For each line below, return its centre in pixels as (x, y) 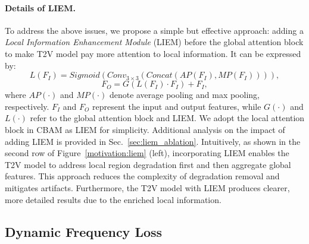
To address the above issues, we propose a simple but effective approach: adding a (154, 30)
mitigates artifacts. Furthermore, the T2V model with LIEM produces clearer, (147, 187)
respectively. (27, 106)
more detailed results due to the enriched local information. (113, 199)
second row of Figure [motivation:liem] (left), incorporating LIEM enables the (147, 153)
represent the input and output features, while (177, 106)
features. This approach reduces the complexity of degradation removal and (142, 176)
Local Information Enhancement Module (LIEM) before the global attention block (154, 42)
